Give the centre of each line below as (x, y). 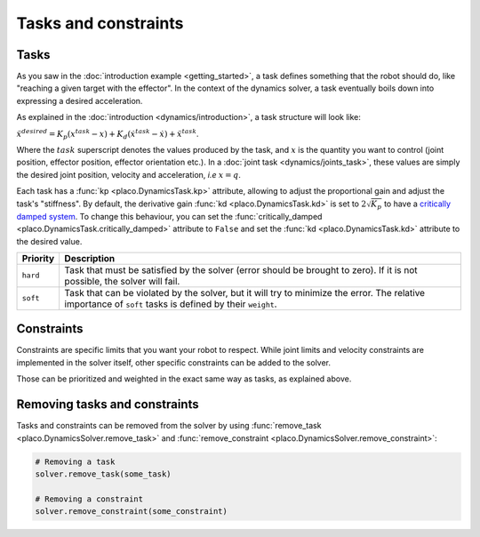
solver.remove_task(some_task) (104, 474)
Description (90, 258)
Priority (38, 258)
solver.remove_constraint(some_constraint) (132, 512)
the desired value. (49, 241)
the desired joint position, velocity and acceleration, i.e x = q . (129, 174)
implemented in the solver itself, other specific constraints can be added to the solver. (174, 362)
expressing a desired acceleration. (80, 100)
